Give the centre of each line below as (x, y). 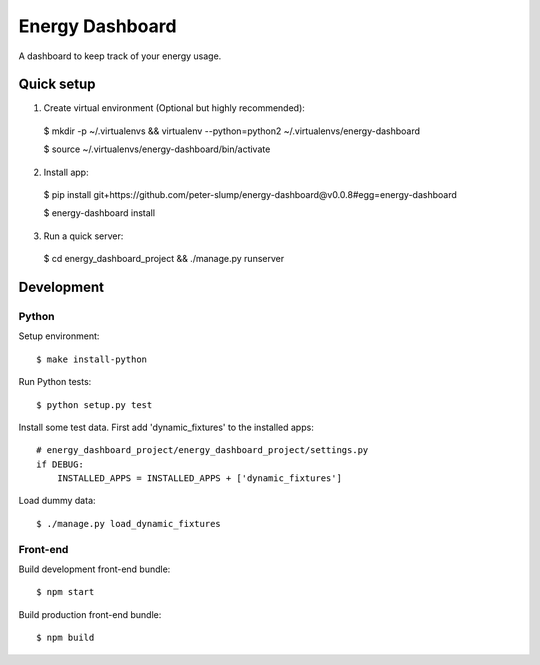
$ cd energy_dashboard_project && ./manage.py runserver (164, 259)
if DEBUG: (60, 464)
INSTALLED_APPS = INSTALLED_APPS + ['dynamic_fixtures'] (199, 478)
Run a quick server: (83, 236)
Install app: (66, 172)
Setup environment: (59, 336)
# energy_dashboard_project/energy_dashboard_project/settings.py (202, 450)
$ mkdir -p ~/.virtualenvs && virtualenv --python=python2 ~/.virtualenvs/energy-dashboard (231, 131)
